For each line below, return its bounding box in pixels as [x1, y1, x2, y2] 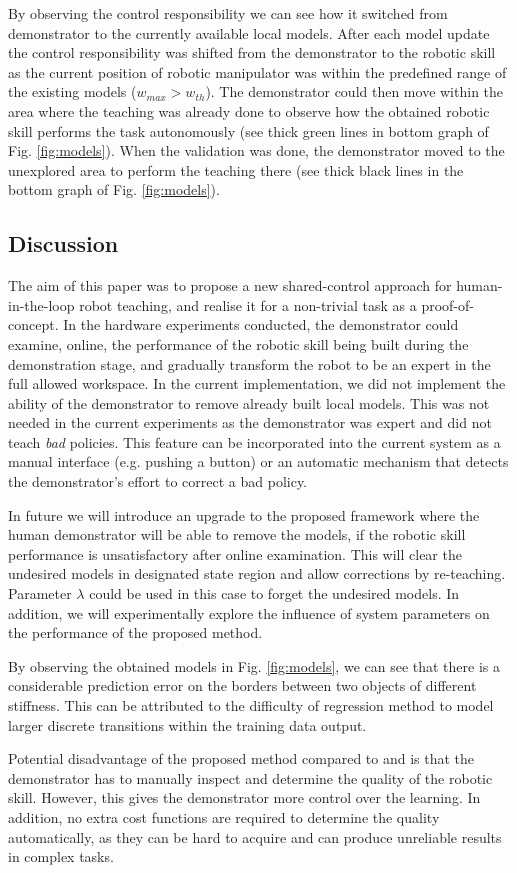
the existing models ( [8, 81, 137, 102]
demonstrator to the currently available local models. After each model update [8, 22, 490, 43]
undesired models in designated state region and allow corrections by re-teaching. [8, 563, 506, 584]
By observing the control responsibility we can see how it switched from [8, 3, 448, 23]
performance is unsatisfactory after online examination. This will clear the [8, 543, 462, 564]
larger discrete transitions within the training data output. [8, 714, 367, 735]
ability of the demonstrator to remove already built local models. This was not [8, 392, 490, 413]
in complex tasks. [8, 846, 114, 867]
